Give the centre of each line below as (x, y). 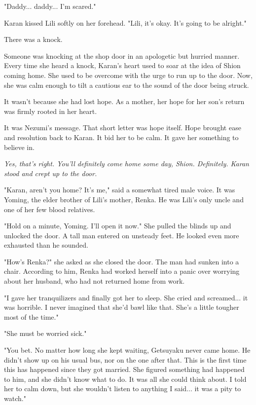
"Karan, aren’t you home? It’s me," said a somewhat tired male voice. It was (120, 190)
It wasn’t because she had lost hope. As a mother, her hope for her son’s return (124, 101)
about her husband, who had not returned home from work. (94, 281)
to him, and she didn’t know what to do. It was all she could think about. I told (125, 379)
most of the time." (31, 316)
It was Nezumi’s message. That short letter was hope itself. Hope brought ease (123, 128)
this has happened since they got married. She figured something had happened (124, 369)
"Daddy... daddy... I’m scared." (50, 6)
